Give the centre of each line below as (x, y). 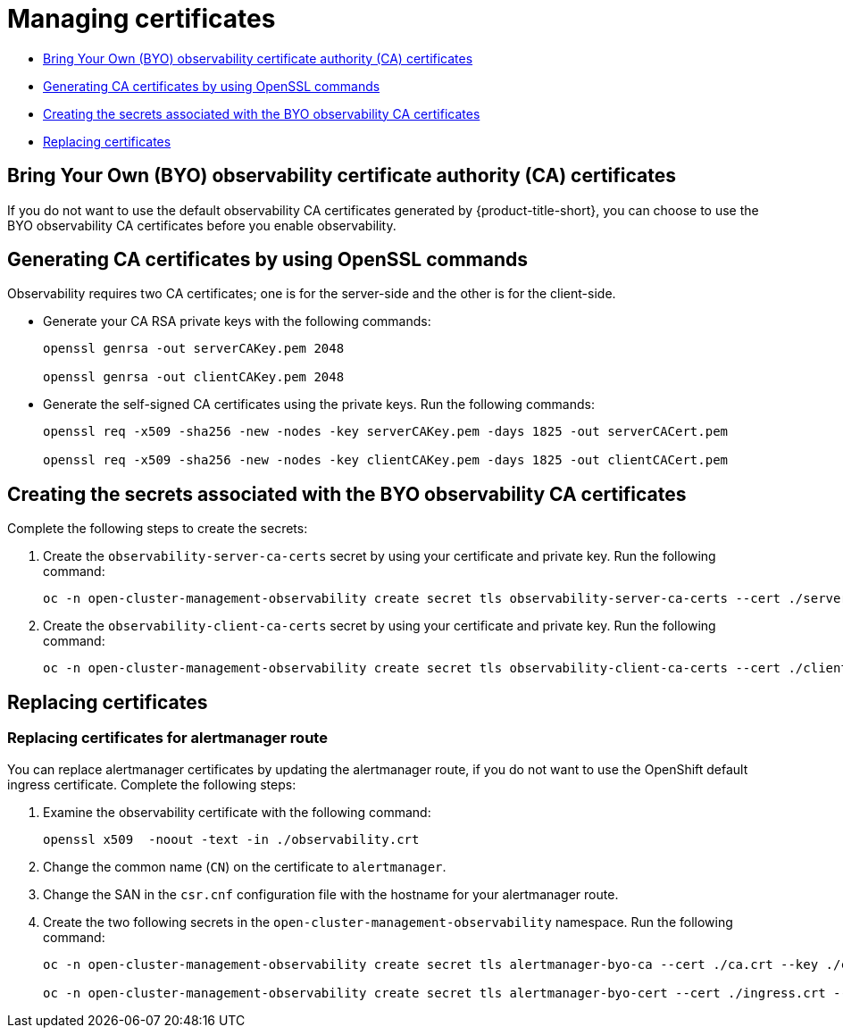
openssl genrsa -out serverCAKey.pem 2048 (194, 349)
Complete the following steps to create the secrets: (158, 529)
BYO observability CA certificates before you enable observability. (202, 225)
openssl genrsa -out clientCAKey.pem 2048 (194, 377)
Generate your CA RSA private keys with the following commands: (237, 321)
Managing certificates (142, 19)
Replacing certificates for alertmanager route (167, 738)
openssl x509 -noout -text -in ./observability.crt (231, 839)
